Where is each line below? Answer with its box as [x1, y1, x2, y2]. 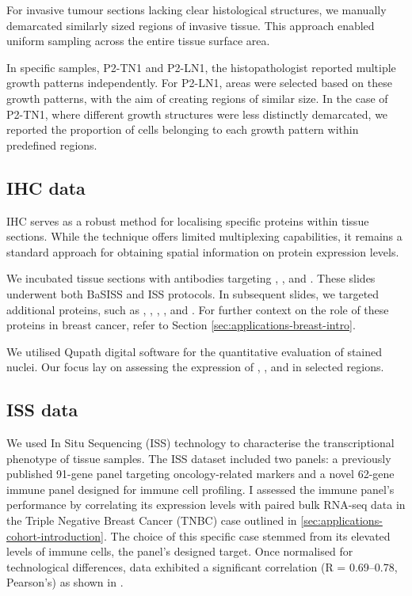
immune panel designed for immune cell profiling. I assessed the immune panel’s [6, 480, 395, 497]
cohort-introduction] [6, 527, 105, 544]
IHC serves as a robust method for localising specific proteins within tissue [6, 212, 369, 229]
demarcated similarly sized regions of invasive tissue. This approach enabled [6, 17, 375, 33]
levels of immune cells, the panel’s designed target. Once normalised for [6, 543, 353, 560]
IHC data [6, 175, 86, 199]
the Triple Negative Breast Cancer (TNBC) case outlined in [6, 512, 297, 529]
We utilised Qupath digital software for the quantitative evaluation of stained [6, 343, 383, 359]
